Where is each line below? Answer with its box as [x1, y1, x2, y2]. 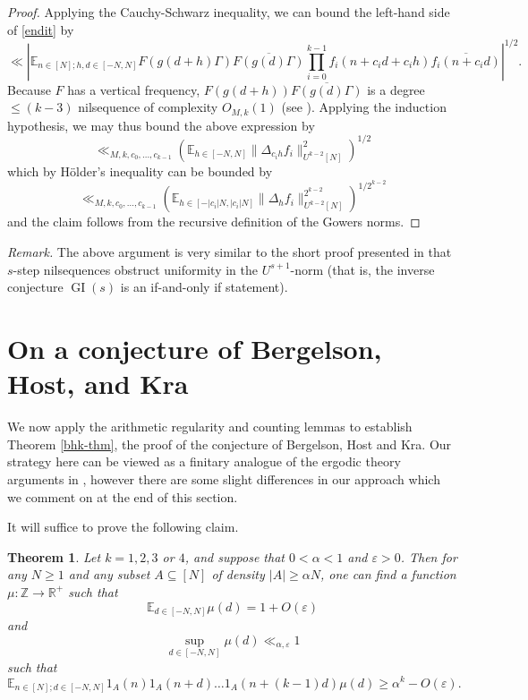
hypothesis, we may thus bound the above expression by [7, 115, 315, 134]
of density [211, 565, 265, 584]
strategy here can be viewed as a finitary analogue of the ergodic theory [7, 452, 401, 471]
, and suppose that [184, 547, 285, 566]
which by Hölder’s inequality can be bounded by [7, 161, 273, 180]
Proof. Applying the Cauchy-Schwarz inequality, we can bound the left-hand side [7, 3, 450, 21]
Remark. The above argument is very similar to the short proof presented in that [7, 243, 452, 261]
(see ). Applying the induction [281, 98, 447, 116]
